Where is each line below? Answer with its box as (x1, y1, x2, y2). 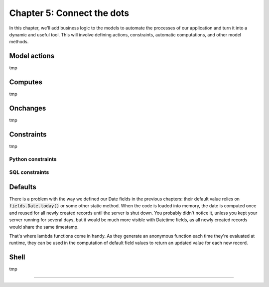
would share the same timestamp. (9, 224, 79, 230)
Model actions (9, 52, 55, 60)
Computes (9, 78, 42, 87)
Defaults (9, 182, 37, 191)
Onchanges (9, 104, 46, 112)
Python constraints (9, 155, 57, 162)
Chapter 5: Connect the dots (9, 7, 130, 18)
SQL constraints (9, 169, 49, 176)
